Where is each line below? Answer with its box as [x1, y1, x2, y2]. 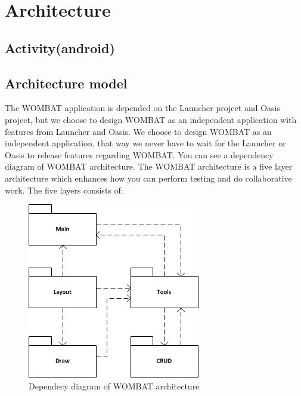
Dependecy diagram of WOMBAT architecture [29, 379, 200, 392]
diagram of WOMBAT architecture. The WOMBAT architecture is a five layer [5, 160, 293, 173]
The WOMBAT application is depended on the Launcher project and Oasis [5, 102, 280, 114]
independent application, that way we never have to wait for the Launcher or [5, 137, 286, 149]
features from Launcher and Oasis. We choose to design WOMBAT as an [5, 125, 272, 137]
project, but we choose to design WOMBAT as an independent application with [5, 113, 297, 125]
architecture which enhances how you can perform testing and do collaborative [5, 171, 292, 184]
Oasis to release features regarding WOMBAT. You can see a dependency [5, 148, 274, 161]
